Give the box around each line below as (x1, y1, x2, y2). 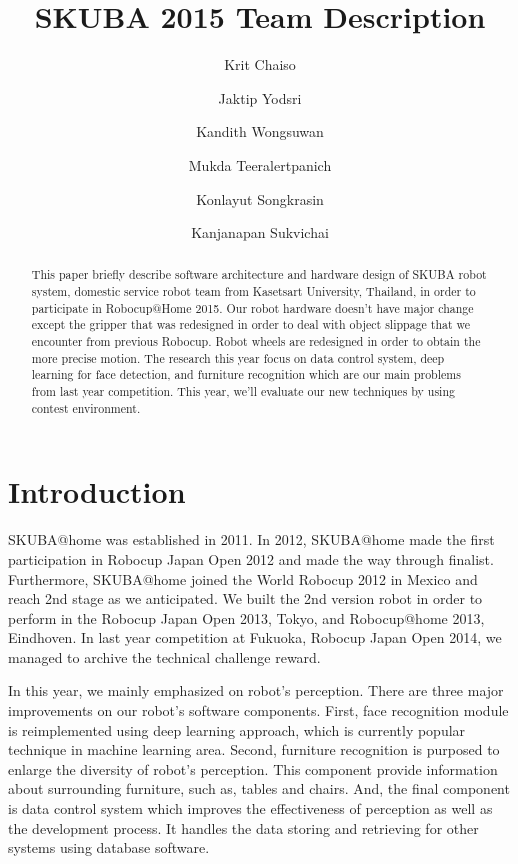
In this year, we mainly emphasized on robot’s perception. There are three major (8, 680, 504, 701)
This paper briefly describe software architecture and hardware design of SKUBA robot (31, 266, 487, 283)
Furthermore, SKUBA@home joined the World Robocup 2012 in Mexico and (8, 568, 478, 589)
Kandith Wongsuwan (196, 121, 324, 142)
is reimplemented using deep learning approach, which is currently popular (8, 719, 466, 740)
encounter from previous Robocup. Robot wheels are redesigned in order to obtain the (31, 333, 481, 350)
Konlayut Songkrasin (196, 188, 324, 209)
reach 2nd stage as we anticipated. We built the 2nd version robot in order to (8, 588, 483, 609)
